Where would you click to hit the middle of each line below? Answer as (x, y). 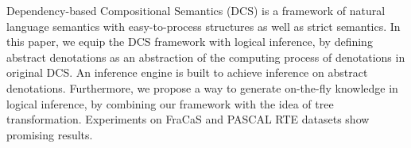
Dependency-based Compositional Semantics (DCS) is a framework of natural (196, 10)
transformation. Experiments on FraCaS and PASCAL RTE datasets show (188, 119)
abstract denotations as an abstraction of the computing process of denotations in (206, 57)
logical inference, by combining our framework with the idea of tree (170, 103)
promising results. (50, 134)
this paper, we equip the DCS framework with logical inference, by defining (190, 42)
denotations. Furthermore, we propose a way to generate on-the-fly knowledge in (202, 87)
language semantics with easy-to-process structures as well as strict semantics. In (204, 26)
